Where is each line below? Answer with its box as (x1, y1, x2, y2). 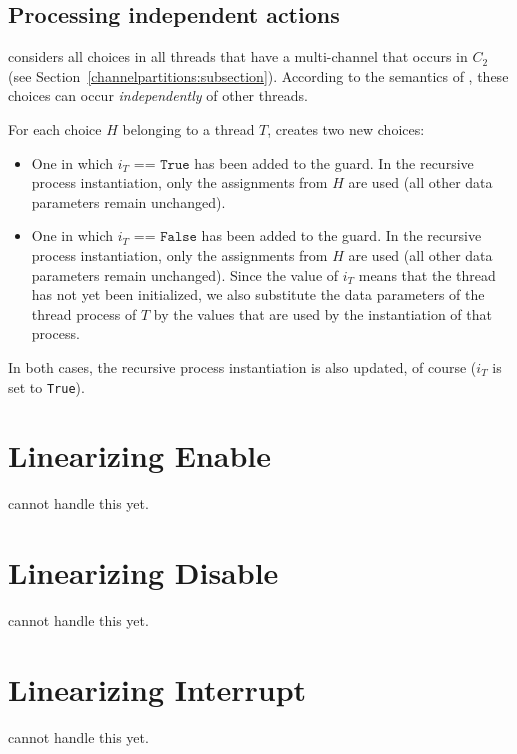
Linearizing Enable (8, 435, 272, 476)
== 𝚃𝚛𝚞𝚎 (133, 157, 190, 172)
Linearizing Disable (8, 552, 279, 593)
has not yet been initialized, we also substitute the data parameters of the (31, 284, 485, 305)
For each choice (8, 118, 102, 139)
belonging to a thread (122, 118, 255, 139)
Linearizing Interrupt (8, 668, 307, 709)
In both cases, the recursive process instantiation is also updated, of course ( (8, 356, 477, 377)
